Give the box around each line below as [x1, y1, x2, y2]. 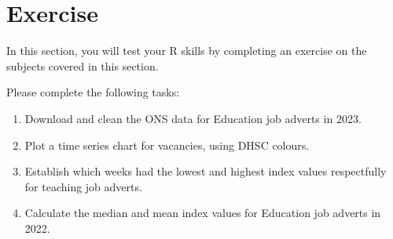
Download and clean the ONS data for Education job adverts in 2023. [24, 110, 362, 126]
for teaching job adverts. [24, 178, 142, 194]
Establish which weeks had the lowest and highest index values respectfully [24, 163, 387, 179]
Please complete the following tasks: [6, 84, 180, 100]
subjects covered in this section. [6, 57, 159, 74]
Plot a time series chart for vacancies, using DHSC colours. [24, 136, 310, 153]
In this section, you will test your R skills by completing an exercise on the [6, 42, 367, 59]
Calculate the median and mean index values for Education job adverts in [24, 205, 381, 221]
